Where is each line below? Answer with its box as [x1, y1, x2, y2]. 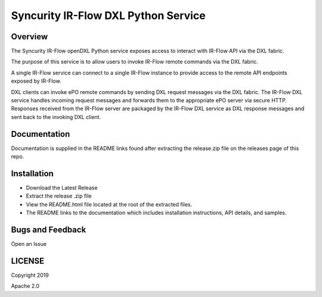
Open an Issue [11, 240, 47, 248]
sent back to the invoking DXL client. [11, 113, 101, 120]
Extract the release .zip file [26, 192, 92, 199]
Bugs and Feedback [11, 224, 86, 235]
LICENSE [11, 256, 45, 266]
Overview [11, 32, 48, 42]
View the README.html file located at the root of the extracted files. [26, 201, 193, 208]
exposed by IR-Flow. [11, 77, 62, 85]
